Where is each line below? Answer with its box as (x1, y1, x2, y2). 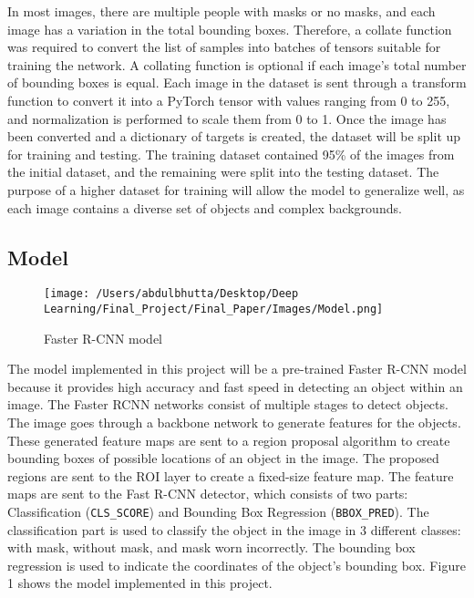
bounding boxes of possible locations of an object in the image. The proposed (7, 448, 439, 468)
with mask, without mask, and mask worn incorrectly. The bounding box (7, 538, 416, 557)
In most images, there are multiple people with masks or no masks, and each (7, 2, 436, 20)
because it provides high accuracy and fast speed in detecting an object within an (7, 376, 463, 396)
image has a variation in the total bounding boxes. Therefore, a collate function (7, 19, 452, 38)
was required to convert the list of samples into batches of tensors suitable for (7, 37, 441, 57)
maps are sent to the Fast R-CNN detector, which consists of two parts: (7, 484, 408, 503)
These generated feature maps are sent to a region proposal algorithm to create (7, 430, 450, 449)
